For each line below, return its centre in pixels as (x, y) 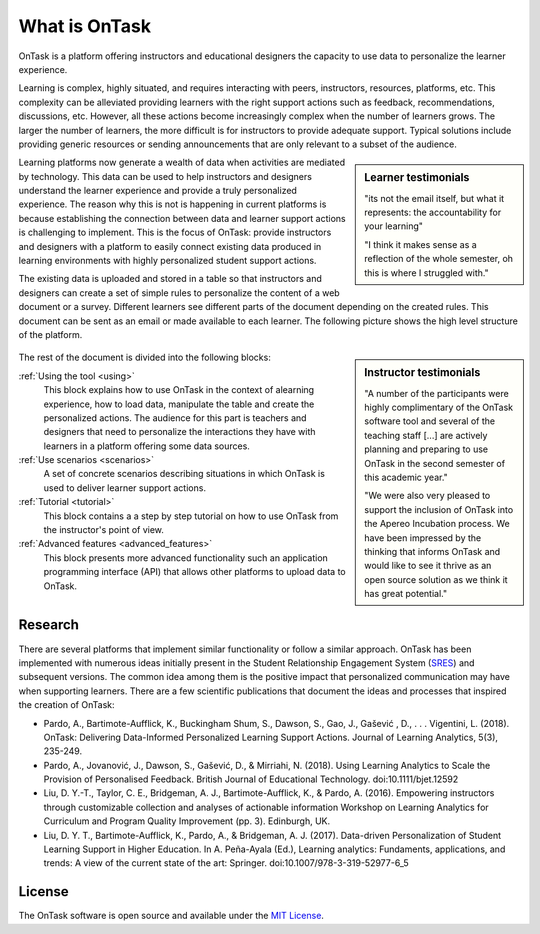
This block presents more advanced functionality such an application (186, 557)
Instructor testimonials (422, 373)
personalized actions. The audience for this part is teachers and (175, 417)
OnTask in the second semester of (434, 463)
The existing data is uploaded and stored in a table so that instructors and (170, 279)
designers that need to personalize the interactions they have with (179, 432)
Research (49, 625)
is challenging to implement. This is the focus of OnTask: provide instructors (175, 232)
